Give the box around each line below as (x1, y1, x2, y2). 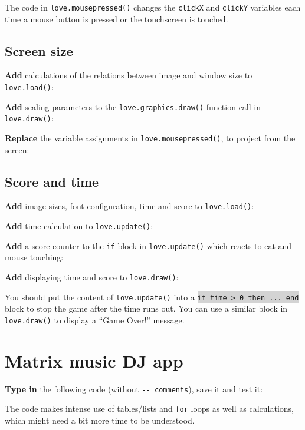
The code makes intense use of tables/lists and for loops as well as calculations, (5, 402, 294, 415)
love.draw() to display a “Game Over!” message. (5, 313, 185, 326)
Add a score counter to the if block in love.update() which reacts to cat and (5, 239, 292, 252)
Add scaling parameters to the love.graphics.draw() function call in (5, 100, 261, 113)
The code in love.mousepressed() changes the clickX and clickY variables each (5, 1, 301, 13)
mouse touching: (5, 251, 64, 263)
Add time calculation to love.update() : (5, 220, 153, 232)
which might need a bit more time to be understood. (5, 414, 195, 426)
